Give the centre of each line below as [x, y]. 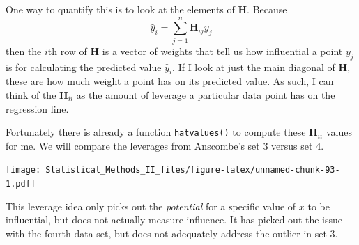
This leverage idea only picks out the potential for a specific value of [151, 206]
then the [24, 50]
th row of [67, 50]
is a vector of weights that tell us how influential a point [222, 50]
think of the [31, 94]
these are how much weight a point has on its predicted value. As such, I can [170, 81]
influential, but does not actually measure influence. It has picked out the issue [174, 220]
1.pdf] [21, 184]
